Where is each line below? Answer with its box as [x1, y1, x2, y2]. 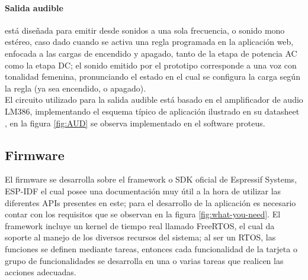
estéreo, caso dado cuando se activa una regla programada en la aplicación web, [5, 35, 294, 48]
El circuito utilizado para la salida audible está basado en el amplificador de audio [5, 93, 303, 106]
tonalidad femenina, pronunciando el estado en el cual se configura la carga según [5, 70, 300, 83]
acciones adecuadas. [5, 266, 76, 278]
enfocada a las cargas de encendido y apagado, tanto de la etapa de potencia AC [5, 47, 297, 59]
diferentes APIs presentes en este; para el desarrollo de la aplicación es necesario [5, 196, 296, 209]
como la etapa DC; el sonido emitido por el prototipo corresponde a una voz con [5, 58, 297, 71]
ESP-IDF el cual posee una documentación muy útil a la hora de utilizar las [5, 184, 281, 197]
